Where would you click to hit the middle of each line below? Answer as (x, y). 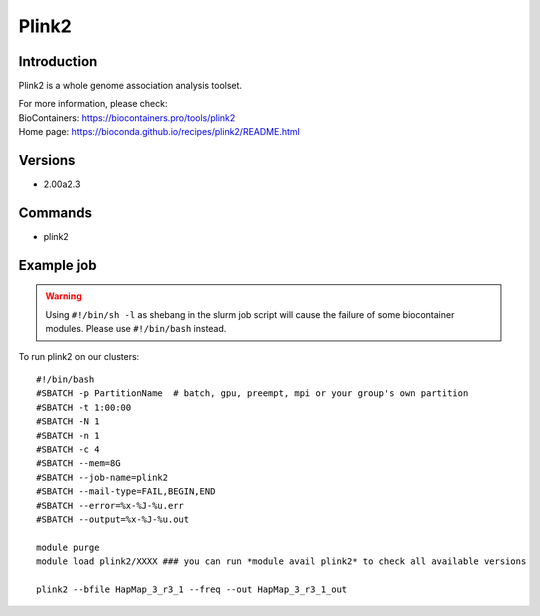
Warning (63, 296)
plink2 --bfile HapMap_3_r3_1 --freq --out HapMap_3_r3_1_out (192, 589)
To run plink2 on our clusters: (79, 356)
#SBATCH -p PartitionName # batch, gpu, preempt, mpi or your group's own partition (252, 393)
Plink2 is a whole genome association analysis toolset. (130, 86)
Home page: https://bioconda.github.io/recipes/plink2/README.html (159, 132)
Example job (57, 265)
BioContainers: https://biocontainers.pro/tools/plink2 (127, 117)
